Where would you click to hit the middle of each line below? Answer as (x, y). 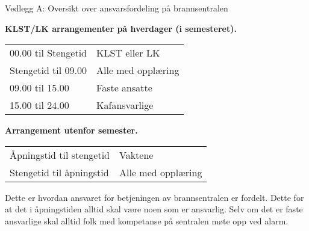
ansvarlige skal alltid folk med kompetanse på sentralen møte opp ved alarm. (147, 220)
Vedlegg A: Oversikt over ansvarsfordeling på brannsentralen (117, 8)
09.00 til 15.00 (39, 88)
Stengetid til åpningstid (59, 172)
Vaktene (136, 155)
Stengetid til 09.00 (48, 70)
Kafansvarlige (125, 105)
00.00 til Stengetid (48, 53)
